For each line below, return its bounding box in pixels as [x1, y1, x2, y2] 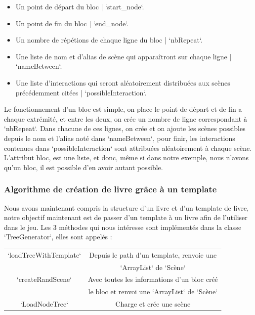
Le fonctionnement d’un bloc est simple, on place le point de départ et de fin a [4, 104, 242, 114]
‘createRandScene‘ [16, 274, 72, 284]
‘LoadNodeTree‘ [20, 299, 69, 309]
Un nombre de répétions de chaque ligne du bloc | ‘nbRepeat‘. [15, 35, 203, 45]
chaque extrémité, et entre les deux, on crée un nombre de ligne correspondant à [4, 113, 247, 124]
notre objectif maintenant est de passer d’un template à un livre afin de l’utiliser [4, 212, 248, 223]
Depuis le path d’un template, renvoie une [89, 249, 217, 260]
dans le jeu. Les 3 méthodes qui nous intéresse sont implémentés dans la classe [4, 222, 242, 232]
